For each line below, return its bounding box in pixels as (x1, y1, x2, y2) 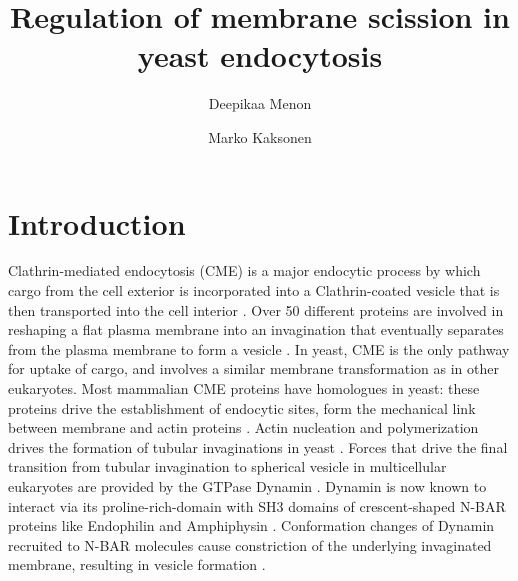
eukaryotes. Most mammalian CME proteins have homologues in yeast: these (8, 378, 480, 398)
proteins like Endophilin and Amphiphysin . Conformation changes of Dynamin (8, 515, 495, 536)
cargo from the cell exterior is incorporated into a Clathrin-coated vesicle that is (8, 280, 500, 301)
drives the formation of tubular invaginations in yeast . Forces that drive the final (8, 436, 508, 457)
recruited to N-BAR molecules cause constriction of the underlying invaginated (8, 534, 492, 555)
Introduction (8, 202, 186, 243)
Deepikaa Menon (208, 93, 312, 114)
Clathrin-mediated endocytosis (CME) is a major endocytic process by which (8, 260, 481, 281)
